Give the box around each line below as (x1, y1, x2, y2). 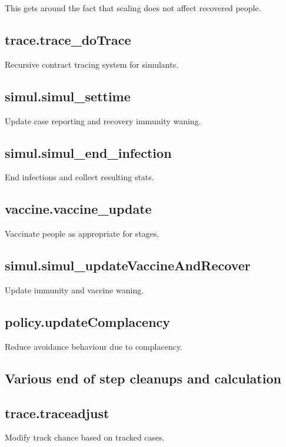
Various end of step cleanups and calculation (5, 369, 281, 387)
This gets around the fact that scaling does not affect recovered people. (5, 2, 261, 14)
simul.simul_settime (5, 87, 131, 105)
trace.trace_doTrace (5, 30, 131, 48)
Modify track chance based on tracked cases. (5, 431, 165, 443)
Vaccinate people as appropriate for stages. (5, 227, 159, 240)
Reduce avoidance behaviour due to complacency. (5, 340, 183, 352)
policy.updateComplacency (5, 312, 171, 330)
